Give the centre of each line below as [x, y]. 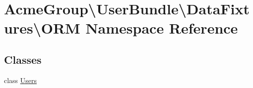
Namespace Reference [162, 28]
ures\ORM [42, 28]
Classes [23, 59]
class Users [21, 80]
